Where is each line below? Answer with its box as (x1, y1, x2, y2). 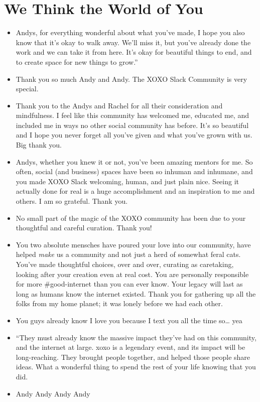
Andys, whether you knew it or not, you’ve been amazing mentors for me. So (16, 156, 253, 167)
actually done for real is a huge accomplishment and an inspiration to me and (16, 186, 255, 196)
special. (16, 83, 39, 94)
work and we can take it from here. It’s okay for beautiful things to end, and (16, 47, 252, 57)
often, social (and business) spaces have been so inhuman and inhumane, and (16, 166, 253, 177)
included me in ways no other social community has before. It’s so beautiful (16, 119, 249, 130)
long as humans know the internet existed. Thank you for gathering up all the (16, 288, 256, 299)
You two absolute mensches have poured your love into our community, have (16, 239, 251, 249)
